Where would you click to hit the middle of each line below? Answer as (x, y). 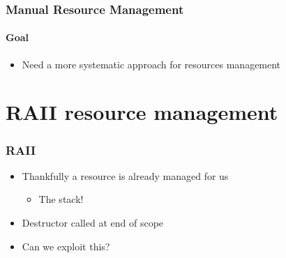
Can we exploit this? (66, 246)
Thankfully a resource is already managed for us (125, 175)
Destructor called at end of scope (93, 223)
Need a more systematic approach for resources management (151, 64)
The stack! (61, 199)
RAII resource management (142, 112)
